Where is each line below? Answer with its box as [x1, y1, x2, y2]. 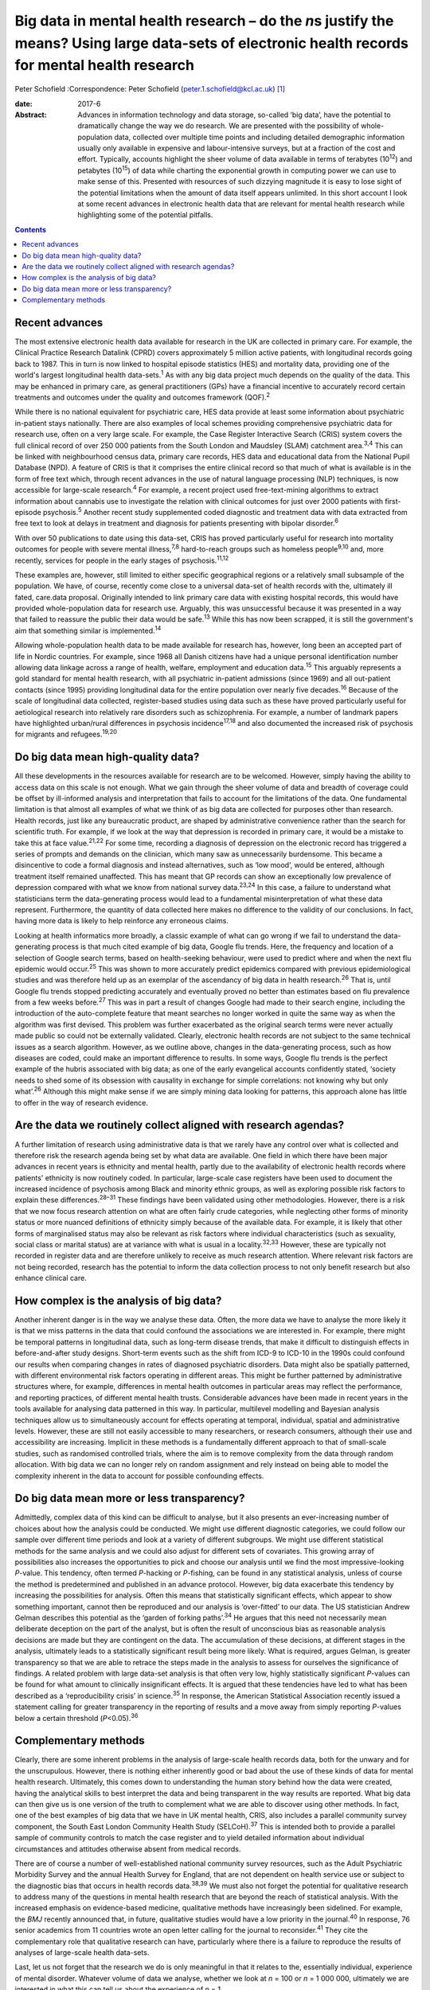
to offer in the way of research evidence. [14, 1098, 149, 1107]
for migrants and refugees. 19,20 [14, 728, 117, 739]
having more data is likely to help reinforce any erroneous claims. [14, 916, 229, 926]
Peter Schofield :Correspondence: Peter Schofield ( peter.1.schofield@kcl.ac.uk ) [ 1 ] [14, 84, 286, 94]
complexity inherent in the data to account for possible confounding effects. [14, 1471, 264, 1481]
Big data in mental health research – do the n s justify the [14, 12, 394, 29]
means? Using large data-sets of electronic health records [14, 34, 409, 52]
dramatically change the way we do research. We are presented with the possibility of [77, 121, 360, 131]
